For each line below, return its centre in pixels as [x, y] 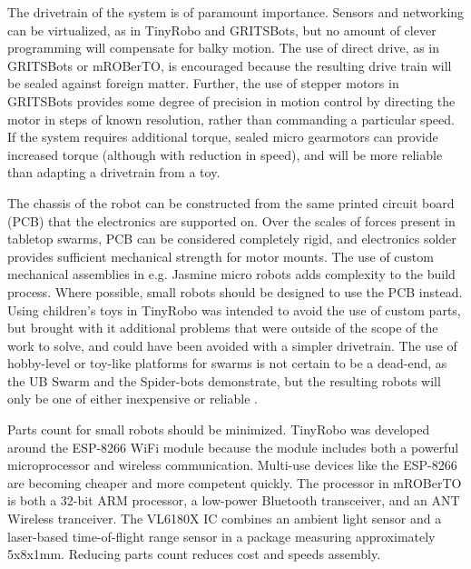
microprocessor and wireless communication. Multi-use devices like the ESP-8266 [232, 465]
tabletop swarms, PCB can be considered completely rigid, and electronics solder [232, 239]
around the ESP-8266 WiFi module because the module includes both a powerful [233, 447]
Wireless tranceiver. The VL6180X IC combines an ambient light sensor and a [225, 519]
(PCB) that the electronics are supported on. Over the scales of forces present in [231, 220]
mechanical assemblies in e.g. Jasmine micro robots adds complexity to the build [231, 274]
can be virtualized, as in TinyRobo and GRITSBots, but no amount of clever [222, 30]
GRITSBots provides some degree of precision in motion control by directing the [231, 100]
